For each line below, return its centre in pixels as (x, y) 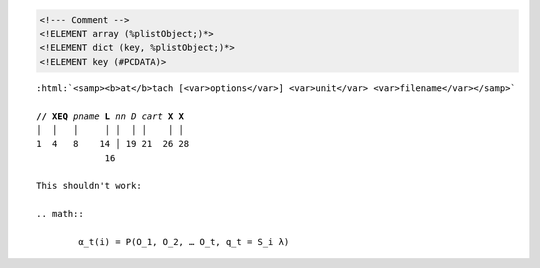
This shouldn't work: (89, 186)
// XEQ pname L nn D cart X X (110, 116)
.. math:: (60, 214)
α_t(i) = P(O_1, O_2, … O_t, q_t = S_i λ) (184, 242)
